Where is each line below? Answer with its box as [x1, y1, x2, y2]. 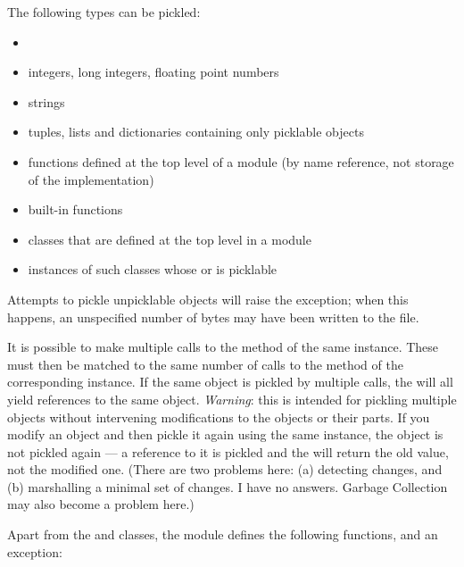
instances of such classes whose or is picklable [28, 260, 278, 279]
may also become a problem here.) [7, 495, 195, 513]
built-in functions [28, 200, 123, 219]
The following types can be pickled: [7, 3, 201, 21]
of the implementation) [28, 170, 154, 188]
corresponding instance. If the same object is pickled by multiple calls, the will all [7, 372, 453, 391]
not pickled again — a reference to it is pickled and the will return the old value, [7, 442, 449, 461]
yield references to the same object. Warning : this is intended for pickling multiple [7, 389, 457, 408]
